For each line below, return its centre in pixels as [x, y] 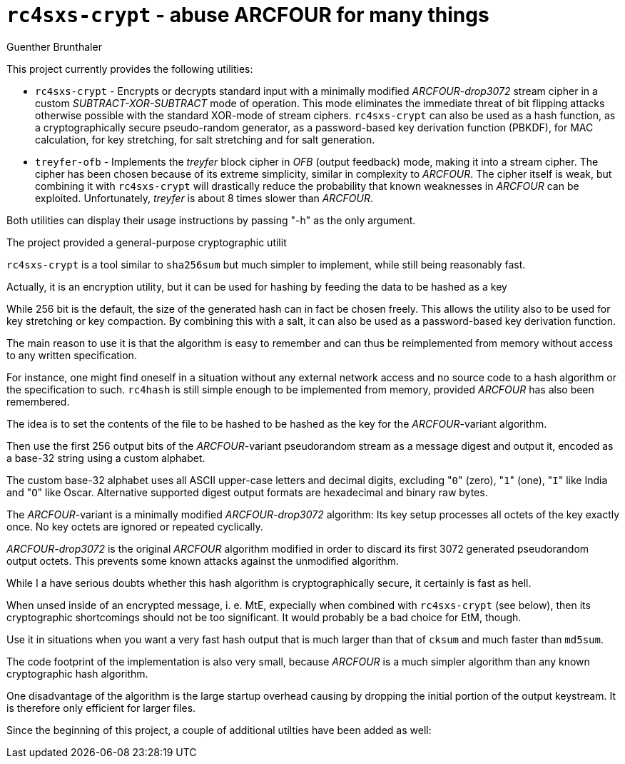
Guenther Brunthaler [54, 46]
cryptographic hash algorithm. [77, 673]
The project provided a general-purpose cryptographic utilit [147, 242]
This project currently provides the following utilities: [130, 69]
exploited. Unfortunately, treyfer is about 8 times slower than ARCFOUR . [204, 198]
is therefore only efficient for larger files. [101, 708]
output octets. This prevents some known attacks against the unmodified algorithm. [203, 561]
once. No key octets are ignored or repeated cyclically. [135, 526]
